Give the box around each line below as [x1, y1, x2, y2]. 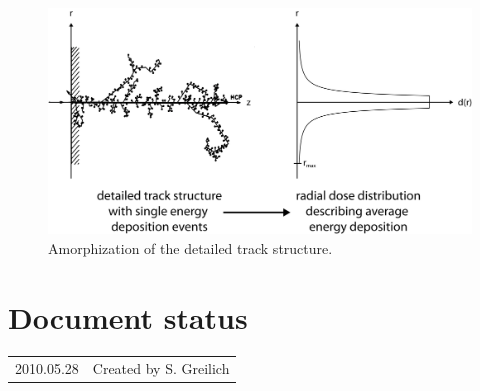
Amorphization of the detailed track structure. [48, 238, 333, 259]
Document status [8, 296, 248, 337]
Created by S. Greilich [92, 357, 230, 378]
